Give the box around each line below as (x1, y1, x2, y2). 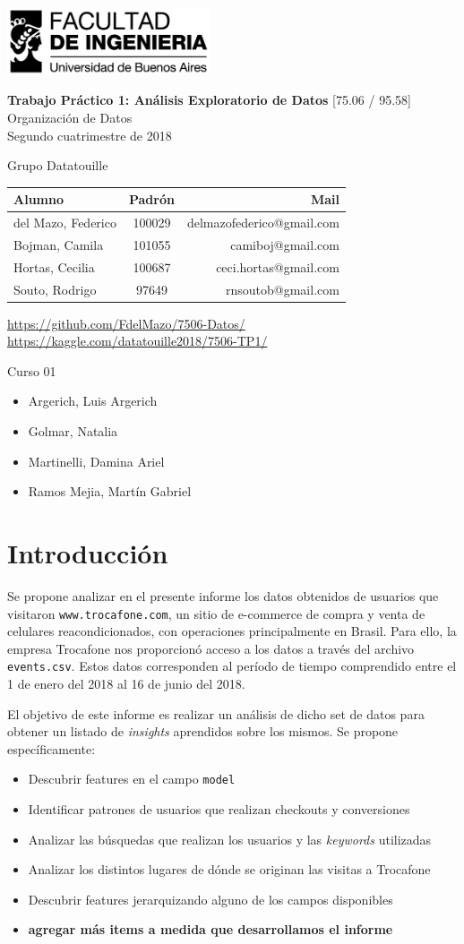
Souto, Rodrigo (13, 279, 97, 298)
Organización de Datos (7, 107, 133, 126)
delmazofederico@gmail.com (186, 213, 339, 232)
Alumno (13, 190, 64, 209)
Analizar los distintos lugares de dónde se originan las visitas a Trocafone (28, 860, 431, 879)
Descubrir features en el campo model (28, 769, 236, 788)
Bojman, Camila (13, 235, 104, 253)
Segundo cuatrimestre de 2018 (7, 125, 172, 144)
